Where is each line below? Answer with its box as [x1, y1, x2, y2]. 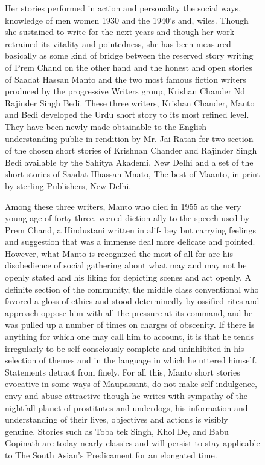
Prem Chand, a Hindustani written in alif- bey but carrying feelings [5, 223, 256, 236]
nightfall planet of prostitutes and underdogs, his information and [5, 401, 248, 414]
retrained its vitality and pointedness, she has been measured [5, 37, 231, 50]
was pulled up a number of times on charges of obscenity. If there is [5, 318, 255, 331]
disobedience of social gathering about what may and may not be [5, 259, 247, 272]
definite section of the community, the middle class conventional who [5, 282, 259, 295]
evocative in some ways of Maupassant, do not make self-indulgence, [5, 377, 258, 390]
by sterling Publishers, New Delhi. [5, 179, 132, 192]
